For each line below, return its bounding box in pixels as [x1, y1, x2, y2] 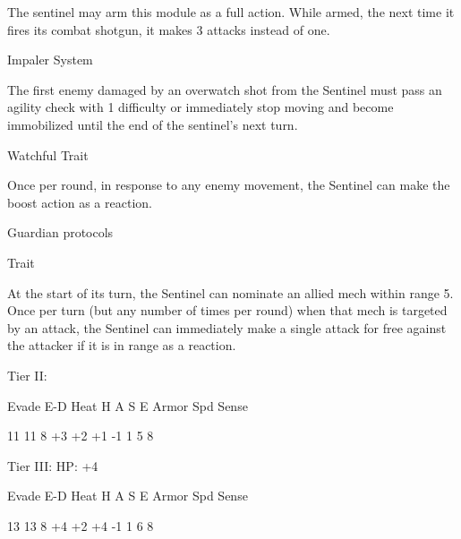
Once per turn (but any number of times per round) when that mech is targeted [7, 301, 448, 320]
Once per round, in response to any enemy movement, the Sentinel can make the [7, 175, 450, 194]
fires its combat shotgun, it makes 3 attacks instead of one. [7, 20, 330, 38]
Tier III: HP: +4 [7, 456, 98, 475]
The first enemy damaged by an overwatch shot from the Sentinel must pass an [7, 80, 442, 98]
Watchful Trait [7, 145, 89, 164]
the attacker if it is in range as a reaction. [7, 336, 236, 355]
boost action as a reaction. [7, 192, 152, 211]
